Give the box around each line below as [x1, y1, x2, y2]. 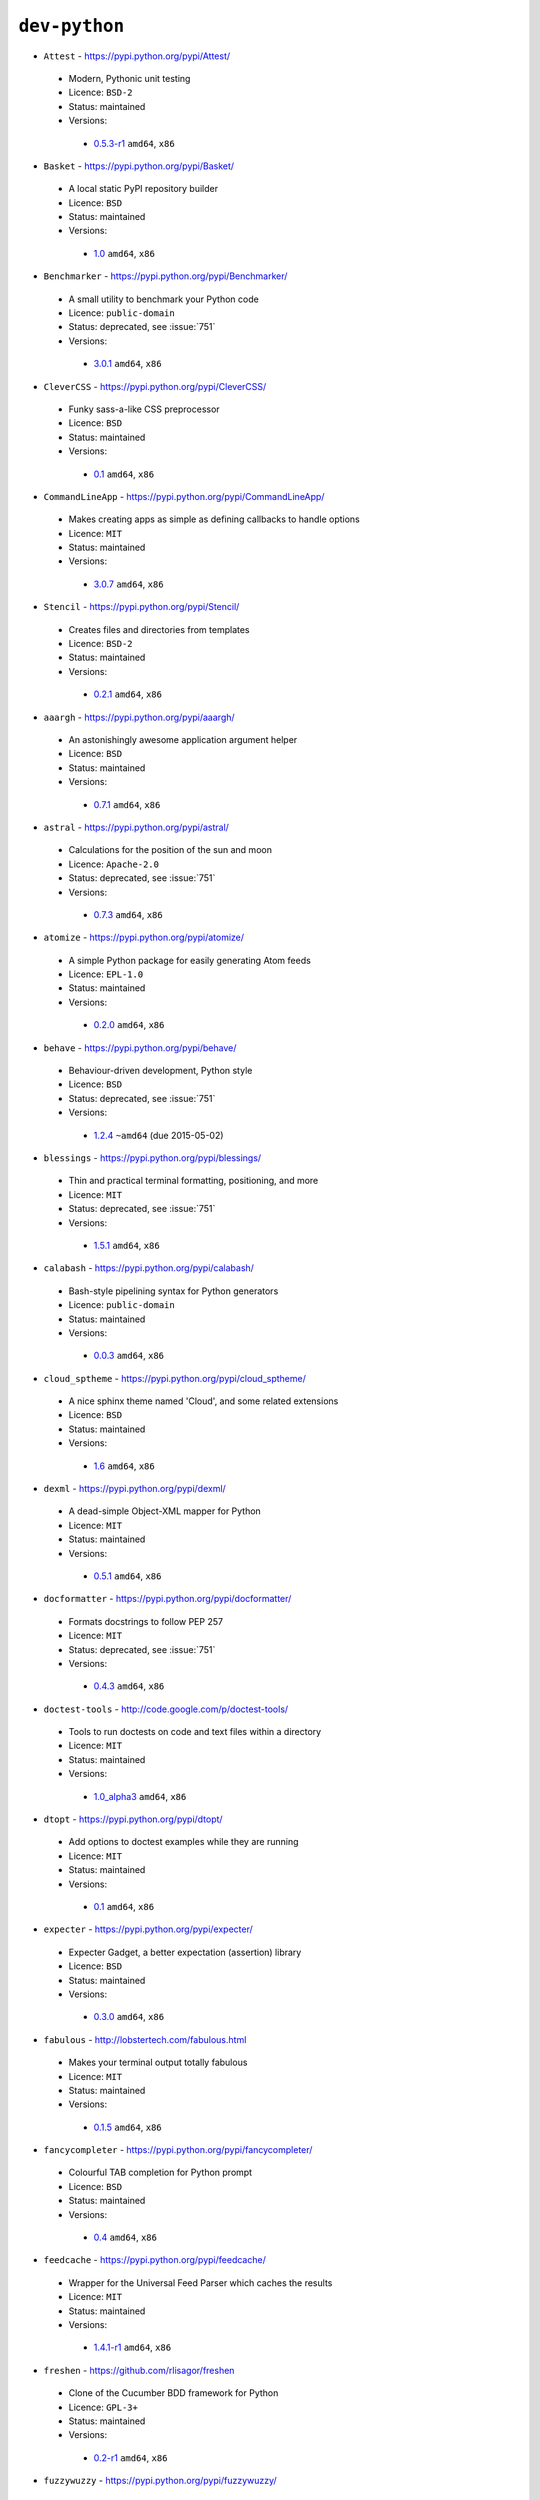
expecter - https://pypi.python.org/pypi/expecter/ [43, 1923, 254, 1935]
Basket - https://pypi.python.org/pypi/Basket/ [43, 160, 235, 172]
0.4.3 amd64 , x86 [93, 1680, 165, 1692]
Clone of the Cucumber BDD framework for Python [68, 2387, 279, 2399]
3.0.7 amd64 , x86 [93, 578, 164, 590]
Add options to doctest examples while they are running [68, 1836, 299, 1848]
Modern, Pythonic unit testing [68, 72, 191, 84]
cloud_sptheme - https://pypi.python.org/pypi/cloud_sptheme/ [43, 1372, 307, 1384]
